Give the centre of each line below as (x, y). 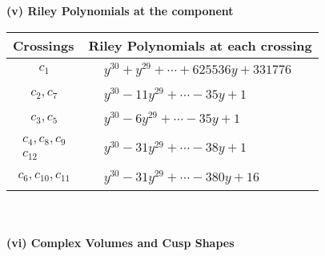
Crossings (44, 45)
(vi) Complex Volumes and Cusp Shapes (120, 243)
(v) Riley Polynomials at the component (120, 10)
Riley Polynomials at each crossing (200, 45)
